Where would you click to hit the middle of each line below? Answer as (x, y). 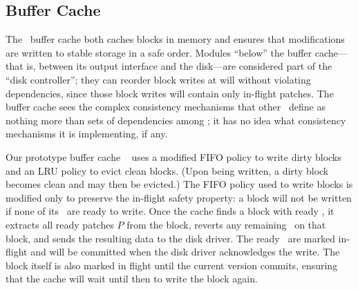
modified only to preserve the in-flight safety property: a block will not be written (179, 197)
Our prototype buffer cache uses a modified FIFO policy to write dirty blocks (173, 156)
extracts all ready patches (60, 224)
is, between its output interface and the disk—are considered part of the (179, 66)
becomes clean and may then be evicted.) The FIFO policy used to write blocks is (179, 184)
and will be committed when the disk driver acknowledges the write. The (185, 252)
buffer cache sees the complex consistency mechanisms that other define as (166, 107)
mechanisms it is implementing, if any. (87, 134)
